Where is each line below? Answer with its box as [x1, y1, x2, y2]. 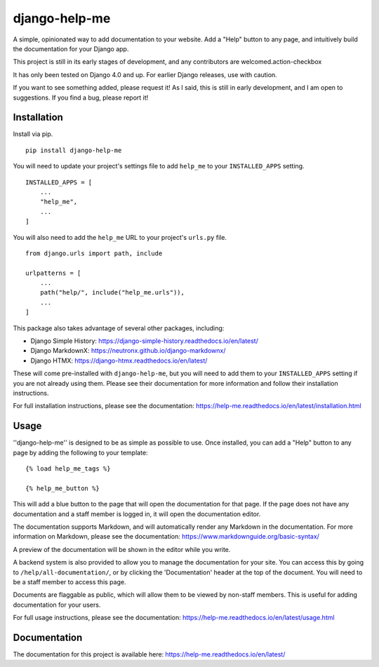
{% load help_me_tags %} [25, 465, 111, 473]
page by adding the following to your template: [13, 448, 148, 457]
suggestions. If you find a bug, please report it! [13, 93, 149, 102]
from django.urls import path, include [25, 249, 163, 257]
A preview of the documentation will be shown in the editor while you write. [13, 545, 231, 553]
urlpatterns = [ [25, 269, 81, 277]
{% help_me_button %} [25, 484, 100, 492]
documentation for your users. [13, 600, 101, 609]
